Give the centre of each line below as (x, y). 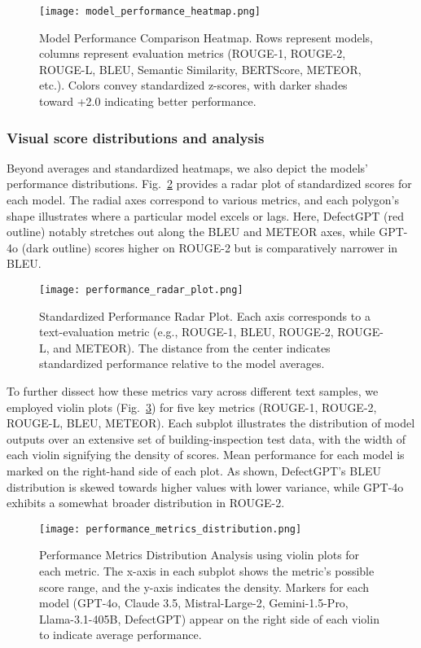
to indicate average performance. (121, 635)
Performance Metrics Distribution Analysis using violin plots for (200, 555)
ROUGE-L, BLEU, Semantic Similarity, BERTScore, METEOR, (200, 69)
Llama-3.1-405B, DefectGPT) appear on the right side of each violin (209, 618)
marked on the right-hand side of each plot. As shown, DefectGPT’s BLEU (194, 471)
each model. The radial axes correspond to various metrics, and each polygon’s (203, 200)
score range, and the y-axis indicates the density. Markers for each (204, 587)
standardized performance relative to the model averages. (182, 363)
